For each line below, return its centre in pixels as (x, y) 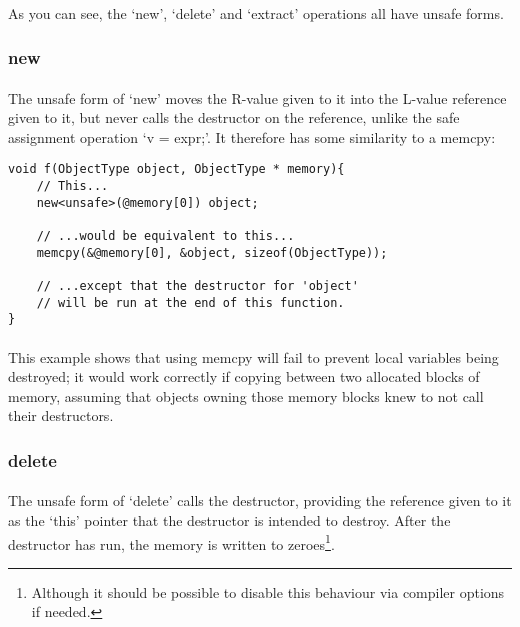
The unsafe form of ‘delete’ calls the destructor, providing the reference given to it (260, 500)
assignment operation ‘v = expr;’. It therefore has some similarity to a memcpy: (252, 136)
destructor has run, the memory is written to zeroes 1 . (171, 542)
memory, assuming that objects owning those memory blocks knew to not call (246, 395)
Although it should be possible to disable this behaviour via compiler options (268, 591)
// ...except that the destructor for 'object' (197, 286)
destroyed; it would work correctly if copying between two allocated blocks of (244, 376)
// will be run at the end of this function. (190, 302)
